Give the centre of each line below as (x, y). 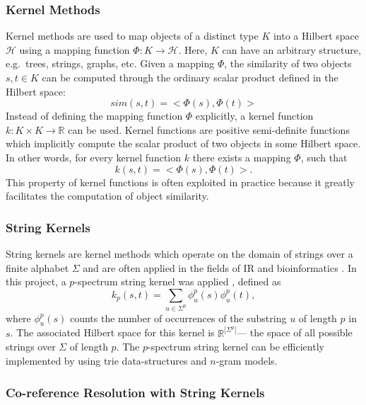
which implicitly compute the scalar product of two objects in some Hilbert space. (183, 143)
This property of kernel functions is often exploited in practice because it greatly (181, 182)
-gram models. (247, 361)
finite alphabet (37, 267)
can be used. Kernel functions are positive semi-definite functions (209, 129)
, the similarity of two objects (288, 63)
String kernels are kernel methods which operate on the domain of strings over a (179, 253)
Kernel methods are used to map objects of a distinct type (132, 36)
